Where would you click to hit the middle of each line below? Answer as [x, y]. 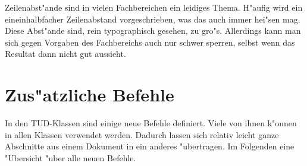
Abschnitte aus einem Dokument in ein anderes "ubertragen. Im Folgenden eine [150, 146]
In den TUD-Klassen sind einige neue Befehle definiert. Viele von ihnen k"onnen [151, 123]
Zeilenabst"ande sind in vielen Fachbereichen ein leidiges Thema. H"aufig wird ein [154, 7]
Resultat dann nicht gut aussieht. [65, 54]
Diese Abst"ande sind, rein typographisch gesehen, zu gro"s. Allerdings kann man [153, 31]
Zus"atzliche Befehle [90, 95]
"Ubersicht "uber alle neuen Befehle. [71, 157]
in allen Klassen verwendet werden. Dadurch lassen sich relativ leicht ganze [142, 134]
